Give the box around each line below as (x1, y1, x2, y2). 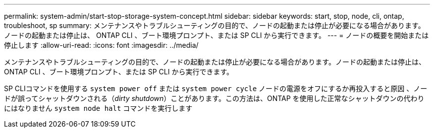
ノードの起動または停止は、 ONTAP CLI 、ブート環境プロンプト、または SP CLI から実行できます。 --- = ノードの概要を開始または (4, 31, 429, 39)
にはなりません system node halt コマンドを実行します (4, 104, 193, 112)
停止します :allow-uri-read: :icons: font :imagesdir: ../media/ (4, 41, 199, 49)
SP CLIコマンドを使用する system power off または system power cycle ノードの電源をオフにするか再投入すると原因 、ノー (4, 84, 428, 93)
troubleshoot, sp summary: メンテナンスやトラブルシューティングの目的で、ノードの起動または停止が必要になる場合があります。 (4, 21, 425, 30)
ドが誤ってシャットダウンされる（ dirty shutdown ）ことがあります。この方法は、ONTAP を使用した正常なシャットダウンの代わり (4, 94, 425, 102)
